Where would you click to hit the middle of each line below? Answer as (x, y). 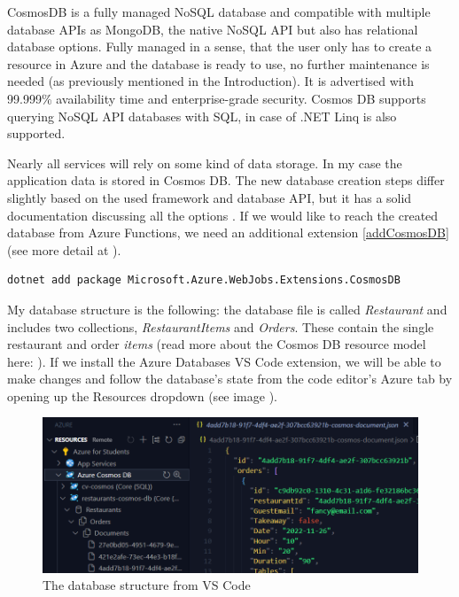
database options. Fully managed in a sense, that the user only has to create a (220, 47)
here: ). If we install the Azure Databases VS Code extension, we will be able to (224, 361)
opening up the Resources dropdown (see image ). (142, 395)
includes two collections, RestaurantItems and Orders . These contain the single (221, 326)
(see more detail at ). (64, 249)
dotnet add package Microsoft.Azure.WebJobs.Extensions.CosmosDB (204, 280)
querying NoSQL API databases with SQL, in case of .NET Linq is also (202, 116)
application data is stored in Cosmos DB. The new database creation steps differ (226, 180)
